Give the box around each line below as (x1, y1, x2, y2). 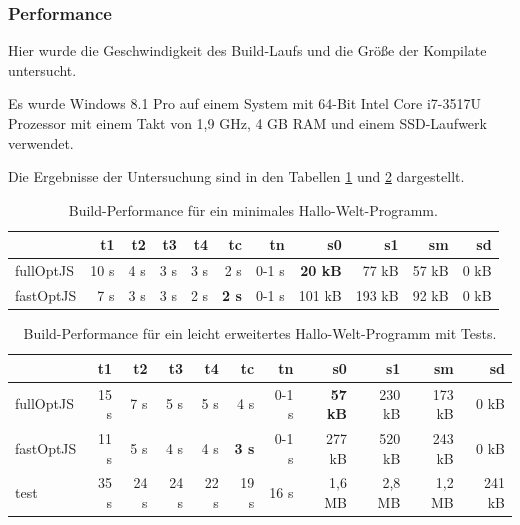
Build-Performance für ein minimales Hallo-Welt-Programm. (68, 199, 438, 220)
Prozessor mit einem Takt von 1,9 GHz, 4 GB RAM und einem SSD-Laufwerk (8, 113, 487, 133)
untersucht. (8, 59, 77, 80)
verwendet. (8, 132, 74, 153)
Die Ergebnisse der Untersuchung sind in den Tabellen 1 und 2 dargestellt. (8, 166, 465, 187)
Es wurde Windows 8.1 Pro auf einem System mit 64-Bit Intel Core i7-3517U (8, 93, 482, 114)
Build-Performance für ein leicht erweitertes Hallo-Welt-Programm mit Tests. (23, 323, 497, 344)
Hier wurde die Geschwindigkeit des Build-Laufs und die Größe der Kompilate (8, 40, 487, 61)
